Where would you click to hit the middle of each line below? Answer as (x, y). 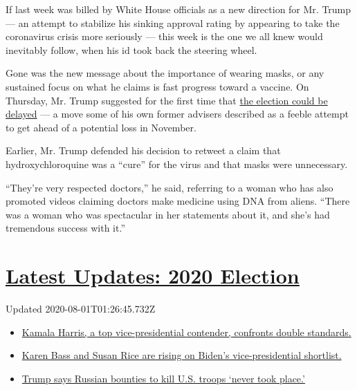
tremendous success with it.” (65, 228)
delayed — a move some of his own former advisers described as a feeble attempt (177, 114)
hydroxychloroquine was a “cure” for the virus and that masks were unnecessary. (177, 164)
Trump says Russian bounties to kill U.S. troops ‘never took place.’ (163, 378)
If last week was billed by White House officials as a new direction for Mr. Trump (178, 9)
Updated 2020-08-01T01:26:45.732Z (81, 309)
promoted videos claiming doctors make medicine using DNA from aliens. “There (178, 201)
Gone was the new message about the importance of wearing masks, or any (165, 73)
